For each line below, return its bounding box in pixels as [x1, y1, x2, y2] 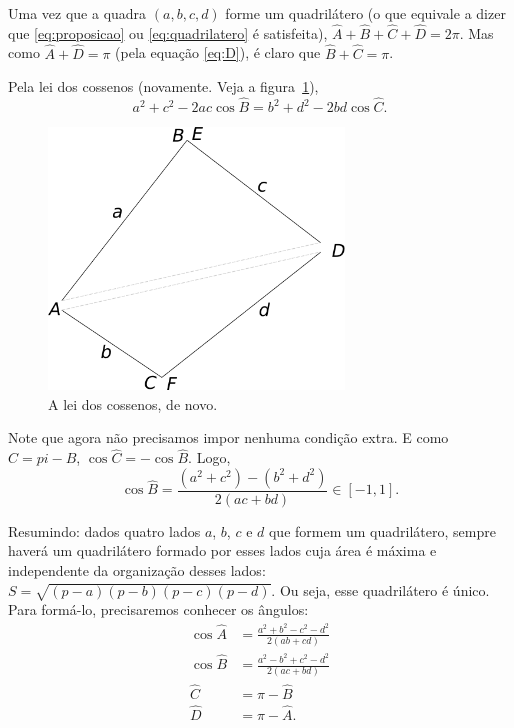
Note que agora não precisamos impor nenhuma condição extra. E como [8, 427, 449, 448]
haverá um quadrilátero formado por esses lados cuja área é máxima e [8, 540, 437, 561]
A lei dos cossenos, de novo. [48, 393, 218, 414]
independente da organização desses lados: [8, 560, 266, 581]
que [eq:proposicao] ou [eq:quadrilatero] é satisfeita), [8, 22, 328, 43]
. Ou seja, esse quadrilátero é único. [271, 579, 490, 600]
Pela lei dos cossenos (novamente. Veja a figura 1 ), [8, 76, 319, 97]
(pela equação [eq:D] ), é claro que [115, 42, 321, 63]
